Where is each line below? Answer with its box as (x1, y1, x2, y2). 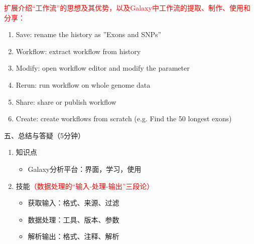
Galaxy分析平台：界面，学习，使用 (28, 163, 142, 174)
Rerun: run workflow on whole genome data (16, 79, 151, 90)
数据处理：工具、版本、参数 (28, 214, 119, 224)
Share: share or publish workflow (16, 96, 116, 107)
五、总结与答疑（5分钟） (4, 130, 85, 140)
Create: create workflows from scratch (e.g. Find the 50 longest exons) (16, 113, 232, 124)
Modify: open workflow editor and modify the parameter (16, 63, 190, 73)
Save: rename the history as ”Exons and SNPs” (16, 29, 162, 40)
